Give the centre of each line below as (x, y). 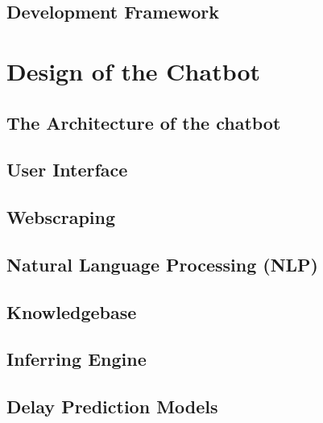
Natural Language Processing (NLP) (163, 264)
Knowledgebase (72, 311)
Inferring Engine (77, 359)
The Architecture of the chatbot (144, 122)
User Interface (67, 170)
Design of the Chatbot (134, 70)
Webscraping (61, 217)
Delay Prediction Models (112, 406)
